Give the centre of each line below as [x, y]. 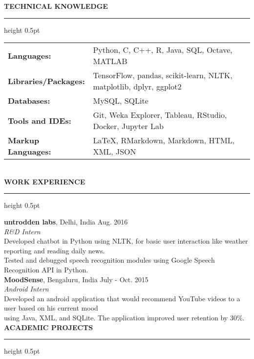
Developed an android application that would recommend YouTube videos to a [122, 298]
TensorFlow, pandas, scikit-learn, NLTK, [163, 75]
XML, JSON [115, 152]
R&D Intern [22, 231]
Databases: [29, 101]
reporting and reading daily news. [54, 250]
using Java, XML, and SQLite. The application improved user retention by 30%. [124, 317]
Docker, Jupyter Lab [128, 126]
